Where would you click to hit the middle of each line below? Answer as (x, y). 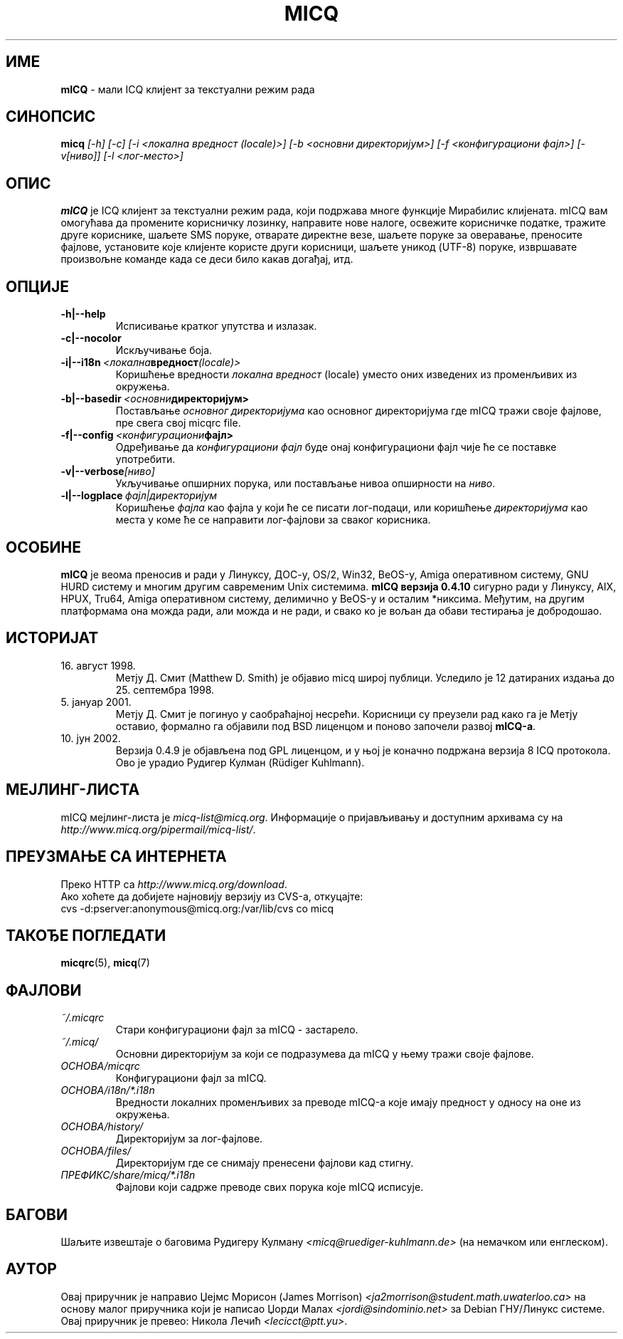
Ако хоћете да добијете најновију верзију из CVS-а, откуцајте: (212, 896)
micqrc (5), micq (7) (105, 963)
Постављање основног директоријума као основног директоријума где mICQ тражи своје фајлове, (358, 411)
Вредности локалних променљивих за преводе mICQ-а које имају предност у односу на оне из (348, 1103)
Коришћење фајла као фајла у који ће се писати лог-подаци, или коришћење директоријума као (352, 508)
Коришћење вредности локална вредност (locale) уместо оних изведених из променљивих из (346, 375)
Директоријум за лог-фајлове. (189, 1139)
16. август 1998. (98, 665)
